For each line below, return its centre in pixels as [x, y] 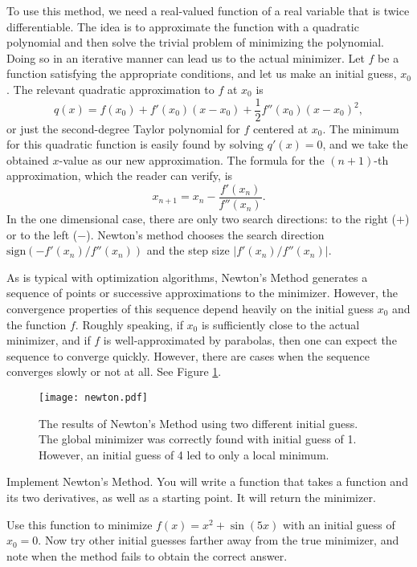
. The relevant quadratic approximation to [110, 89]
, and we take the [365, 144]
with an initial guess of [339, 524]
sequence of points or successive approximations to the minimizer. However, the [202, 293]
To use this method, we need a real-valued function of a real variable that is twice [208, 10]
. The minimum [361, 128]
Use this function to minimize [80, 524]
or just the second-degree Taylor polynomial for [123, 128]
